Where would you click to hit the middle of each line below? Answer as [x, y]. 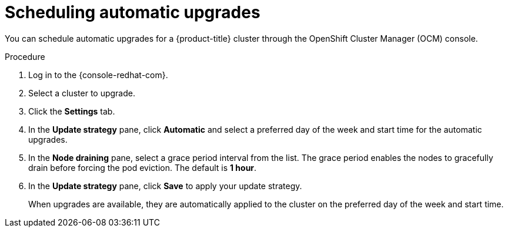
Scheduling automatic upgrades [133, 12]
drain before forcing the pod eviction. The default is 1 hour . [143, 167]
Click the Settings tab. [72, 111]
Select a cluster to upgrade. [82, 93]
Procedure [25, 56]
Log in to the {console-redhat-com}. [98, 75]
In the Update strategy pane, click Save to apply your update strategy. [165, 186]
